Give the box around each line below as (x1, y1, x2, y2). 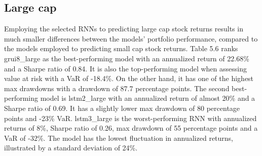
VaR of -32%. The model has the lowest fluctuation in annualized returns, (4, 132, 234, 143)
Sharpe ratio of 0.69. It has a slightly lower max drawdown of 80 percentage (4, 102, 240, 113)
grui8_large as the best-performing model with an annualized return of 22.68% (4, 53, 249, 63)
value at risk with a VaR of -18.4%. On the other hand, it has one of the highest (4, 73, 254, 84)
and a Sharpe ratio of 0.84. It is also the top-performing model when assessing (4, 63, 247, 73)
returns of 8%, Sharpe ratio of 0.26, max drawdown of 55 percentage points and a (4, 123, 258, 133)
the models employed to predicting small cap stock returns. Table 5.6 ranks (4, 43, 238, 54)
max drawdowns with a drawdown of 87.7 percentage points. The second (4, 83, 230, 93)
